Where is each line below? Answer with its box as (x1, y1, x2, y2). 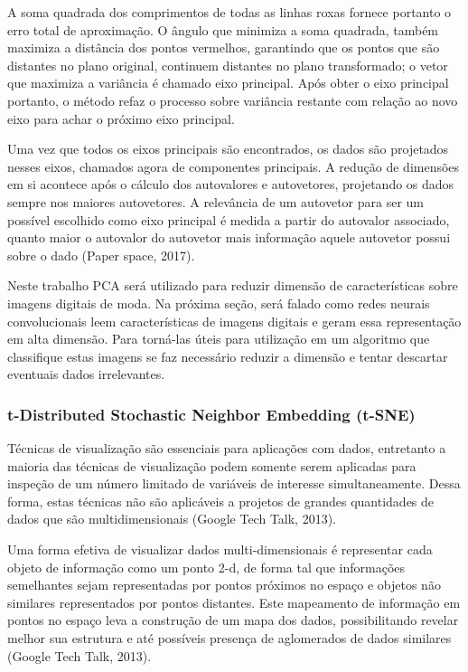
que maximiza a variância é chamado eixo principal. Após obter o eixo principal (7, 73, 449, 92)
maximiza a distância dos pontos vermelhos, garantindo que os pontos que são (7, 38, 440, 57)
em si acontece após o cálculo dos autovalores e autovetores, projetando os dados (7, 175, 454, 194)
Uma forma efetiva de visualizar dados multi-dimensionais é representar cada (7, 540, 433, 559)
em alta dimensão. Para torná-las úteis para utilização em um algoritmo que (7, 329, 430, 348)
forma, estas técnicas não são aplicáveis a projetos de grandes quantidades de (7, 491, 435, 510)
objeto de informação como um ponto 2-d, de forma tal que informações (7, 557, 406, 576)
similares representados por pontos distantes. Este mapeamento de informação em (7, 592, 461, 611)
